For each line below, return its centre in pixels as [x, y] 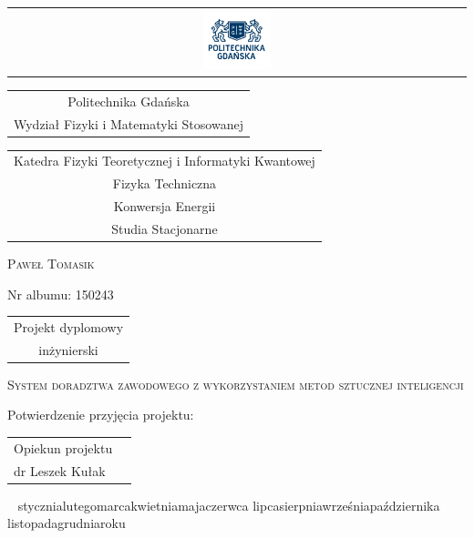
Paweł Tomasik [51, 263]
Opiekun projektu [63, 447]
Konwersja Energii [165, 206]
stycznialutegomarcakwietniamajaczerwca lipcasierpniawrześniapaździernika [229, 505]
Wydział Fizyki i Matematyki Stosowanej [129, 123]
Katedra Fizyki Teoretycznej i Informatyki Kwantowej [165, 161]
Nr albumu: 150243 [61, 294]
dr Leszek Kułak [60, 470]
